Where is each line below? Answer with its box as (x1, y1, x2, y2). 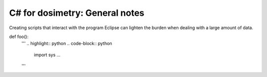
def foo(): (9, 34, 29, 39)
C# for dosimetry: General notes (9, 7, 144, 18)
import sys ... (34, 52, 61, 58)
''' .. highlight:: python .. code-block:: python (21, 40, 112, 46)
